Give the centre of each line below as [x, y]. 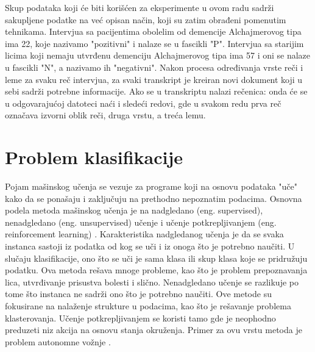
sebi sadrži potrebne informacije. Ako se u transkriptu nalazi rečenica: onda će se [156, 91]
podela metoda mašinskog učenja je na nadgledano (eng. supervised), [134, 210]
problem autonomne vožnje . [58, 341]
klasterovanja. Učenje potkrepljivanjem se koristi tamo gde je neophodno [140, 318]
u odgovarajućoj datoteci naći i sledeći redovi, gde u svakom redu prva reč [143, 103]
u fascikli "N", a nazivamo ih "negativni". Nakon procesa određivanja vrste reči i [154, 67]
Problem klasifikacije [94, 157]
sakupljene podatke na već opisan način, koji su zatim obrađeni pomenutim [146, 19]
